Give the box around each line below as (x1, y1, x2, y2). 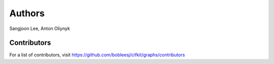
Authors (9, 8, 45, 19)
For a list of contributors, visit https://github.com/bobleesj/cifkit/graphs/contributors (9, 52, 185, 58)
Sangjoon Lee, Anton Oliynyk (9, 25, 71, 31)
